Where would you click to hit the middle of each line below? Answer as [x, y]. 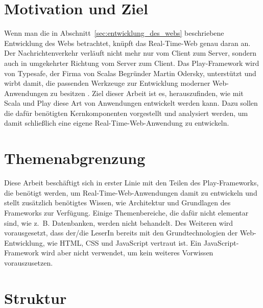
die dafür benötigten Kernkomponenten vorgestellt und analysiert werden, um [126, 113]
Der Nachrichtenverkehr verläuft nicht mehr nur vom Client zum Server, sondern [130, 53]
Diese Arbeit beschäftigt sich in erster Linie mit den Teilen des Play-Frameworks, [131, 183]
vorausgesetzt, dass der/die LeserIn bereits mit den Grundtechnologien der [121, 233]
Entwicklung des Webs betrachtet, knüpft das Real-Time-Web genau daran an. [127, 43]
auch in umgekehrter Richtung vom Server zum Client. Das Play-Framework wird [132, 63]
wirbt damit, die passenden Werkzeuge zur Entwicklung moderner [107, 83]
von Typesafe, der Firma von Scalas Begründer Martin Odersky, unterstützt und [130, 73]
